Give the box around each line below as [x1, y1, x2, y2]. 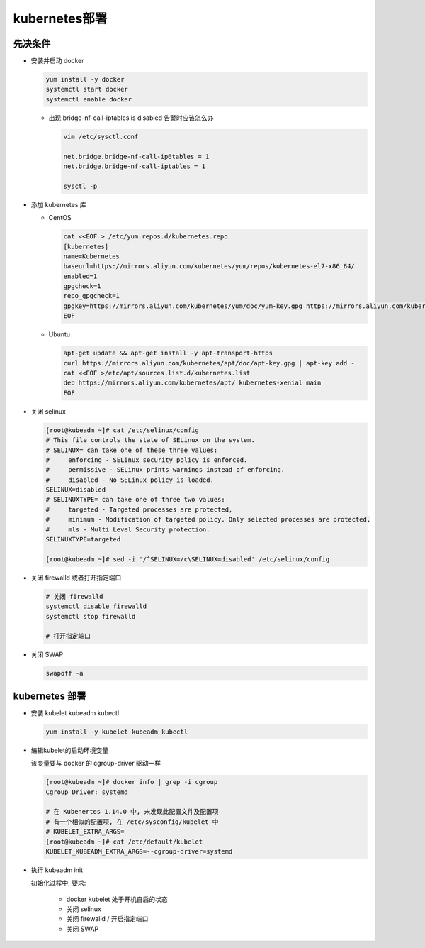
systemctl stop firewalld [45, 612, 136, 620]
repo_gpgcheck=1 [63, 292, 120, 300]
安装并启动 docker [30, 57, 84, 65]
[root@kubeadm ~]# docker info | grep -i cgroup [45, 778, 218, 786]
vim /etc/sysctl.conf [63, 132, 139, 140]
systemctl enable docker [45, 95, 132, 103]
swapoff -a [45, 669, 84, 678]
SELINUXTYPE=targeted [45, 536, 121, 544]
